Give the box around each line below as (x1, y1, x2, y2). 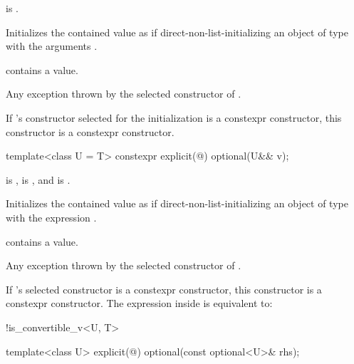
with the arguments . (6, 38, 98, 53)
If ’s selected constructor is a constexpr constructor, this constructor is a (6, 281, 322, 296)
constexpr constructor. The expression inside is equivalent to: (6, 296, 273, 311)
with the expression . (6, 209, 97, 224)
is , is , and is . (6, 172, 71, 187)
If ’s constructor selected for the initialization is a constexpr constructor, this (6, 110, 342, 125)
